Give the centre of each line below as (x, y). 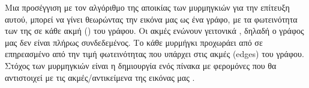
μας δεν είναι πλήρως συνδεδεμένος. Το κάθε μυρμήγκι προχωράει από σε (134, 42)
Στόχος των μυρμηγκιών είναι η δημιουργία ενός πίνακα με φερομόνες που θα (141, 65)
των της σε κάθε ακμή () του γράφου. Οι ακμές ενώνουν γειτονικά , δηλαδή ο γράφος (154, 31)
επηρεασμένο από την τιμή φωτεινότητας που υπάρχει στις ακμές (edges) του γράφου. (154, 54)
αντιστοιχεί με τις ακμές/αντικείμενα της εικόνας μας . (100, 77)
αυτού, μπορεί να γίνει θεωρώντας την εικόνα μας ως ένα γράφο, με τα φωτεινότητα (151, 19)
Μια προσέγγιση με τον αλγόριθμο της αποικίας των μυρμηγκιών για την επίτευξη (147, 7)
